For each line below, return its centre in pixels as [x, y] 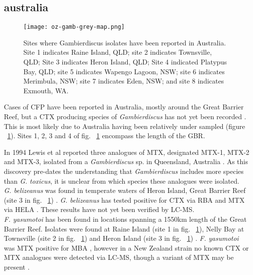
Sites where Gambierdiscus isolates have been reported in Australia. [125, 42]
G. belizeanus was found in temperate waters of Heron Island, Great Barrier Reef [125, 190]
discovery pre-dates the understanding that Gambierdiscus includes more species [124, 171]
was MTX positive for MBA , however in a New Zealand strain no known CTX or [126, 247]
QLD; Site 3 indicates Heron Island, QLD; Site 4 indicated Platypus [125, 62]
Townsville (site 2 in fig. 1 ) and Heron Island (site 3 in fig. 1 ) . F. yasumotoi [121, 238]
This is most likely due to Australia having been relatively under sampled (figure [125, 126]
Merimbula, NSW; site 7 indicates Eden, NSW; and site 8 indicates [124, 81]
